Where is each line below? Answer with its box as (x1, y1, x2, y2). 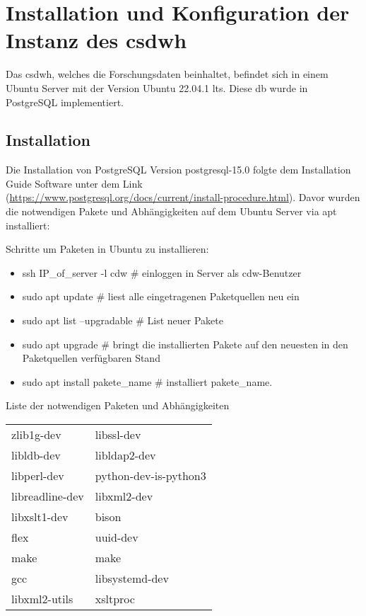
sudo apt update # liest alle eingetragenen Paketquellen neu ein (22, 289, 300, 304)
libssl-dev (95, 426, 141, 443)
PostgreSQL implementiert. (6, 94, 124, 109)
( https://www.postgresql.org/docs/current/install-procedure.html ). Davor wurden (6, 190, 360, 205)
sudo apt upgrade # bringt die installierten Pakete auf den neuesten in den (22, 336, 348, 351)
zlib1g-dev (11, 426, 61, 443)
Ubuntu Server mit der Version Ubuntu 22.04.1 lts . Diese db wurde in (6, 80, 308, 95)
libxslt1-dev (11, 508, 69, 525)
